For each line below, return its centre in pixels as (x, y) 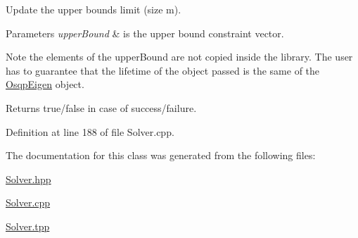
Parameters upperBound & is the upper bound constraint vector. (145, 33)
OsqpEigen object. (45, 84)
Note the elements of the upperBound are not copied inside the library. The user (179, 57)
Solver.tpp (28, 226)
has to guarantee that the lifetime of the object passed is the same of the (163, 70)
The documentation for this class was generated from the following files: (161, 155)
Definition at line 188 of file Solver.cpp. (90, 131)
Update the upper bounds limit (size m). (94, 9)
